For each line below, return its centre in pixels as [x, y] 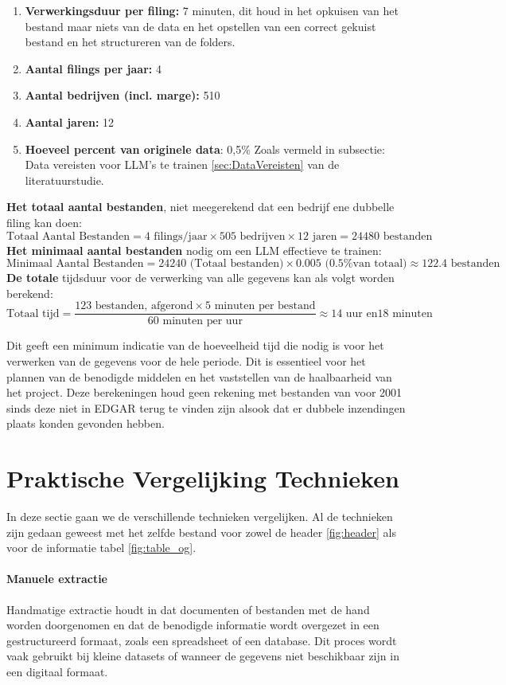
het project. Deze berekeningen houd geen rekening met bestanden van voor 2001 [204, 392]
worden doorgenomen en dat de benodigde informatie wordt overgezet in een [193, 625]
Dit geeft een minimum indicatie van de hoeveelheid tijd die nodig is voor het [195, 345]
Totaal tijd [33, 313]
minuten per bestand [265, 306]
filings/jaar [181, 236]
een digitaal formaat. [57, 672]
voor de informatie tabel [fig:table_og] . [101, 548]
